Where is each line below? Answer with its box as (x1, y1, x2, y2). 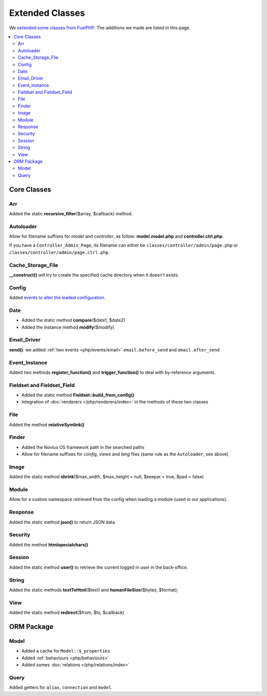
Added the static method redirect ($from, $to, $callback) (9, 609, 125, 616)
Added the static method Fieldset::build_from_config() (21, 392, 134, 398)
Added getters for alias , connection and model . (9, 685, 113, 691)
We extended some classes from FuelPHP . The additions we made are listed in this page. (9, 25, 190, 31)
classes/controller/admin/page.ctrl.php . (9, 249, 110, 255)
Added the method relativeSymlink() (9, 421, 85, 428)
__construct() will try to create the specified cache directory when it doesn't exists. (9, 272, 179, 278)
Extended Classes (9, 7, 85, 18)
